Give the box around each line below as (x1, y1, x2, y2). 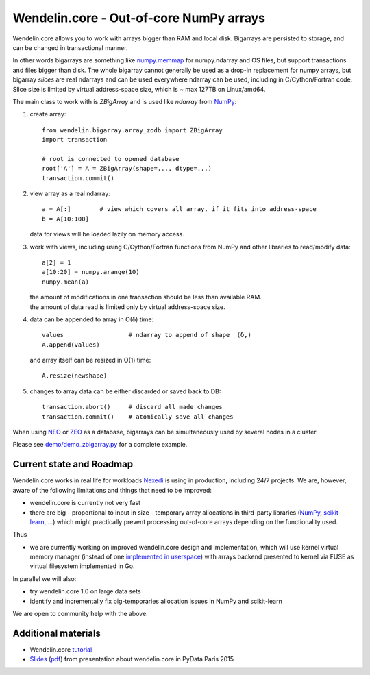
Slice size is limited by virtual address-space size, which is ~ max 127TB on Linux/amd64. (12, 85, 266, 93)
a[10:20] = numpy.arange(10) (42, 268, 140, 276)
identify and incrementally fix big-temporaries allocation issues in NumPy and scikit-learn (29, 597, 282, 605)
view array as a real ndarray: (29, 189, 111, 198)
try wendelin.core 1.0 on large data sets (29, 587, 141, 596)
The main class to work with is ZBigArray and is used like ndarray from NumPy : (12, 97, 237, 106)
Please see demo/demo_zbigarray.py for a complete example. (12, 441, 188, 449)
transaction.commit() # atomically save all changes (42, 413, 234, 421)
